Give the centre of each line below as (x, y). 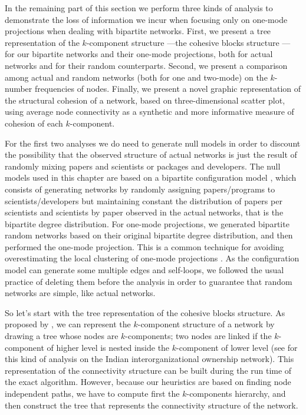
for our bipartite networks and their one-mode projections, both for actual (139, 54)
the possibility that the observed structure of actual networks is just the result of (151, 155)
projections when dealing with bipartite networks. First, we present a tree (138, 31)
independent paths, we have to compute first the (92, 393)
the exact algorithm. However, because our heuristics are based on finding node (148, 382)
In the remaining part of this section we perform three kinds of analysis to (139, 8)
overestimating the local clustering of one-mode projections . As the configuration (152, 258)
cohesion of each (34, 123)
